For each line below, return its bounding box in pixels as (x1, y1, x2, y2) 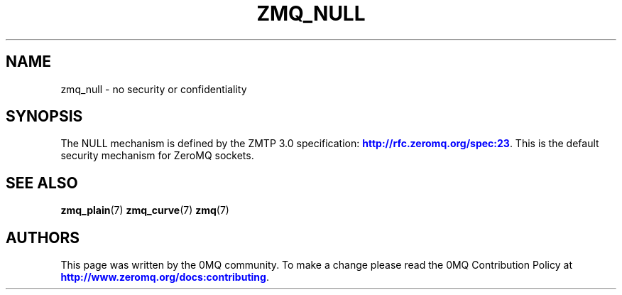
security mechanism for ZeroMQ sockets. (60, 149, 254, 162)
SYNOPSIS (6, 107, 83, 126)
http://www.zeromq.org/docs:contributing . (60, 271, 269, 284)
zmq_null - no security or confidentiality (60, 82, 247, 95)
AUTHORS (6, 228, 80, 247)
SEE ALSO (6, 173, 78, 192)
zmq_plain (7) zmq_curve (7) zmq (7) (60, 204, 229, 217)
